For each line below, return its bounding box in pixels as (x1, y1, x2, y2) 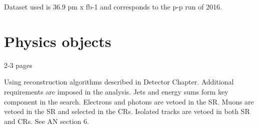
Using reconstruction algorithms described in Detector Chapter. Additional (4, 76, 234, 87)
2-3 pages (4, 59, 32, 70)
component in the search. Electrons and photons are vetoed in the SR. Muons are (4, 96, 254, 106)
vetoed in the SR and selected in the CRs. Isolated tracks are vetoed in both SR (4, 106, 250, 116)
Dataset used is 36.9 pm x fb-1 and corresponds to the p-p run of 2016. (4, 1, 222, 11)
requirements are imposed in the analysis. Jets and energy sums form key (4, 86, 228, 96)
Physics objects (4, 30, 111, 51)
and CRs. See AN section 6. (4, 115, 89, 126)
